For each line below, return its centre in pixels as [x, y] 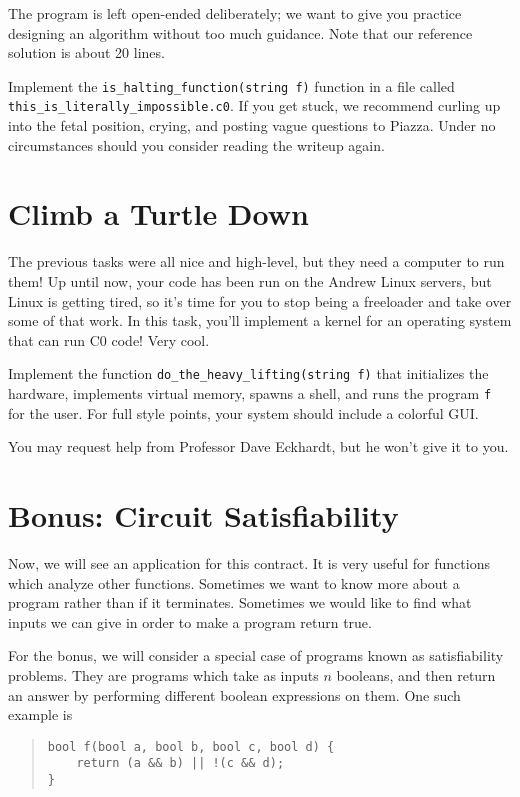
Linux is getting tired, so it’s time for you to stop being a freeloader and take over [260, 300]
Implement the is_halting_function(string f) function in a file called [231, 85]
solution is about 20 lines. [86, 52]
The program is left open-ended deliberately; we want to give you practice [235, 13]
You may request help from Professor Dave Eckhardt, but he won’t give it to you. [258, 446]
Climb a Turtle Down [158, 213]
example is [40, 714]
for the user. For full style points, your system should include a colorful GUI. [243, 412]
